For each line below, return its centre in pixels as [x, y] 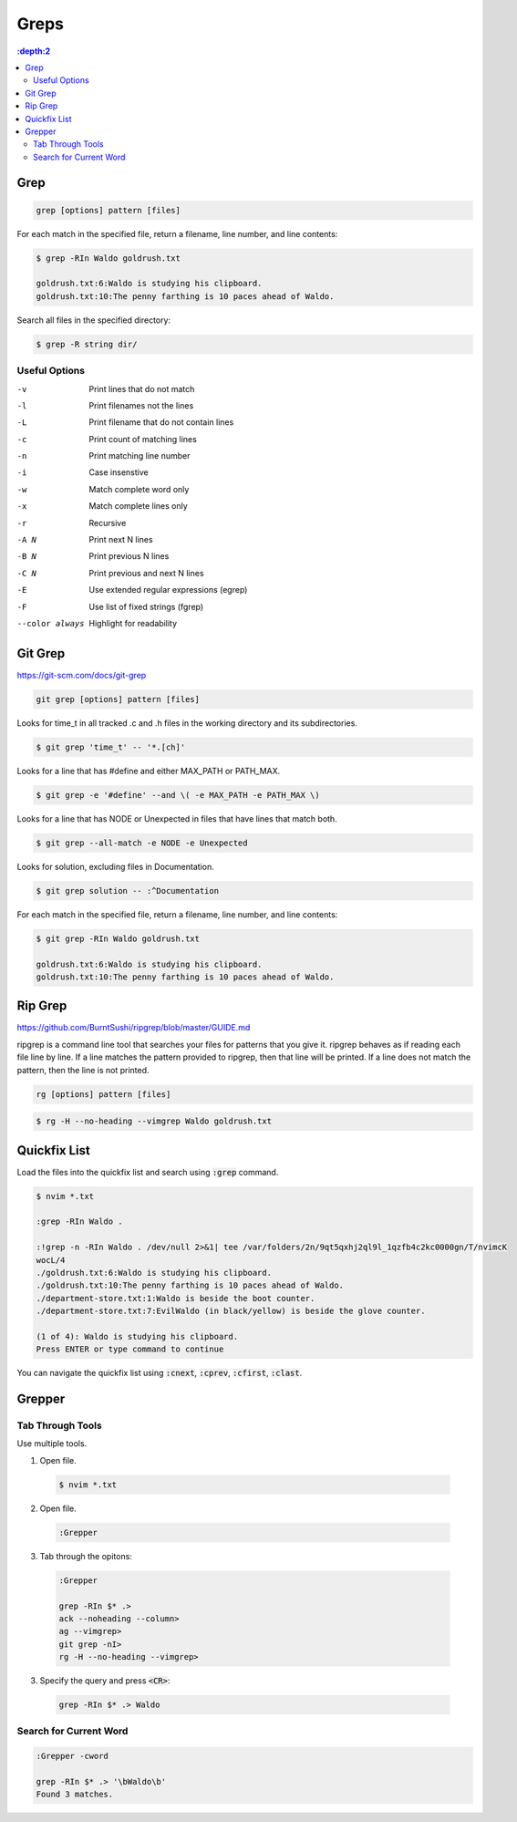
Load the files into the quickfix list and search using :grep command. [148, 1172]
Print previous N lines [129, 556]
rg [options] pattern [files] [103, 1094]
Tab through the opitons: [86, 1556]
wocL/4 [51, 1260]
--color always [51, 623]
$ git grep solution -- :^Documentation [127, 890]
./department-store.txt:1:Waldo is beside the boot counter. [176, 1298]
